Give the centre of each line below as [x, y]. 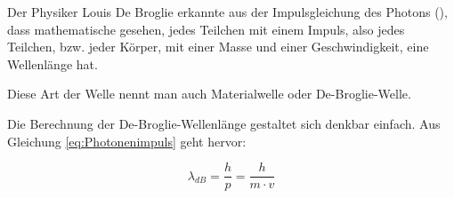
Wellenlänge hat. [53, 63]
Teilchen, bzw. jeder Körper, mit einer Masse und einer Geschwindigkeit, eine [218, 47]
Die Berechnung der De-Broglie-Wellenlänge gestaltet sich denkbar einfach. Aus [224, 123]
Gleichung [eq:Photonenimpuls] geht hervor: [127, 141]
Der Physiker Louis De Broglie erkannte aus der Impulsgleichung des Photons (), [227, 12]
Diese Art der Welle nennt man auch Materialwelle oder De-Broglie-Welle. [209, 94]
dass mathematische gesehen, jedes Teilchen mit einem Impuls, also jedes [206, 29]
